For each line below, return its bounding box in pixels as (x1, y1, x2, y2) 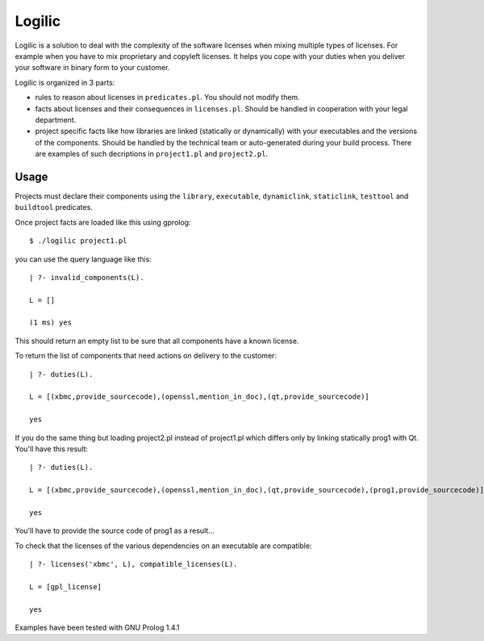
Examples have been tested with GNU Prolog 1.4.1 (15, 622, 180, 633)
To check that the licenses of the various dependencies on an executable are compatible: (15, 541, 312, 551)
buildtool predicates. (15, 203, 93, 212)
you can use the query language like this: (15, 254, 152, 264)
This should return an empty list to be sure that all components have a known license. (15, 336, 299, 346)
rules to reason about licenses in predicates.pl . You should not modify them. (35, 93, 300, 103)
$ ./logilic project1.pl (29, 237, 127, 245)
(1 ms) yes (29, 318, 73, 327)
